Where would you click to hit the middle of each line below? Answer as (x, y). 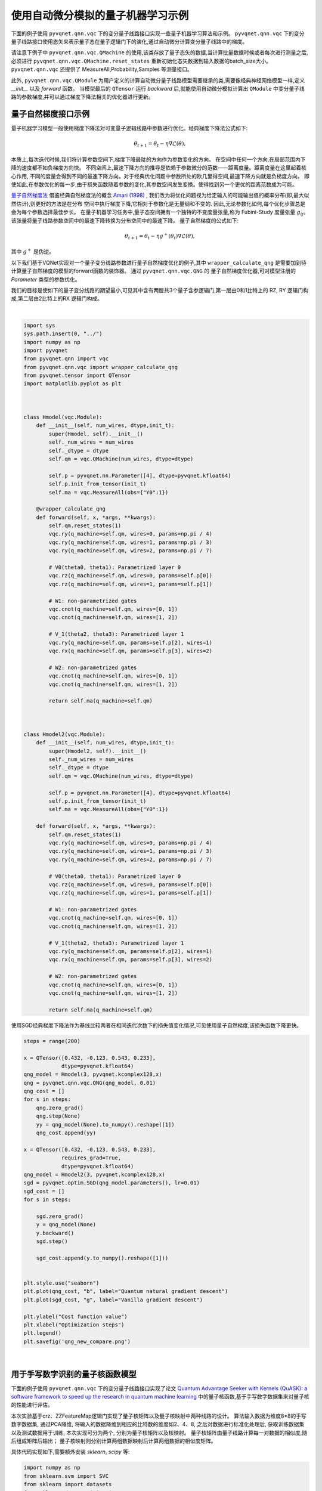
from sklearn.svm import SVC (66, 1476)
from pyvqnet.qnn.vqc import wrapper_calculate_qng (101, 367)
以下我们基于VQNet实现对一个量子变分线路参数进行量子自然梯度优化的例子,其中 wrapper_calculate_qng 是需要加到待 (159, 262)
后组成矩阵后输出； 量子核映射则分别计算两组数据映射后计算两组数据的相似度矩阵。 (114, 1441)
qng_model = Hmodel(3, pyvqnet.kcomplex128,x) (93, 1074)
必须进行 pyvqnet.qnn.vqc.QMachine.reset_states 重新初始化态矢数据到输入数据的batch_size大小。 (141, 61)
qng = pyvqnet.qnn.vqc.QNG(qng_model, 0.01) (90, 1083)
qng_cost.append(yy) (66, 1133)
